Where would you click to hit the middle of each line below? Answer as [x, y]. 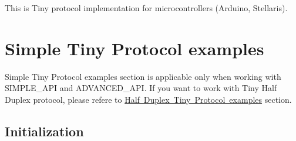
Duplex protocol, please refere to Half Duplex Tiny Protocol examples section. [148, 99]
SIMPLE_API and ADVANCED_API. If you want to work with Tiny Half [141, 88]
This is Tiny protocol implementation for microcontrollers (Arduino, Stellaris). [146, 8]
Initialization [44, 131]
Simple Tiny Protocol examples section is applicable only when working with [143, 76]
